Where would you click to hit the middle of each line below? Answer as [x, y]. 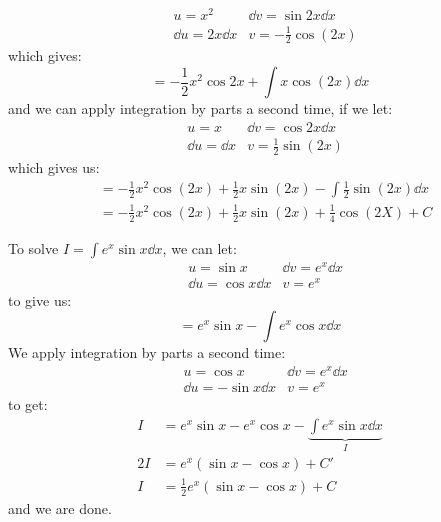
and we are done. [60, 507]
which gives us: [54, 167]
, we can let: [199, 247]
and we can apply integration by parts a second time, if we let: [200, 108]
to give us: [40, 299]
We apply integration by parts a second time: [147, 352]
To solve [33, 247]
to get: [28, 404]
